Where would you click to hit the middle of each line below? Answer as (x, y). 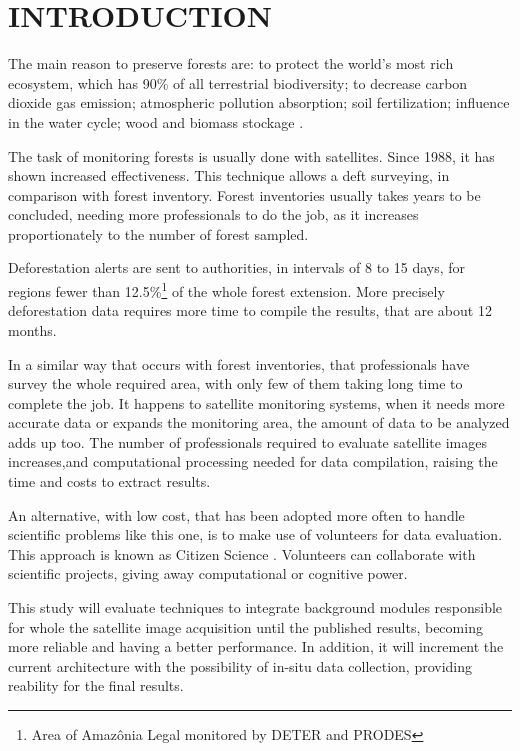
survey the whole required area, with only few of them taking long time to (235, 383)
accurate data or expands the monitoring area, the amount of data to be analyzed (259, 422)
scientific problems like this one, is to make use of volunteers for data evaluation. (255, 534)
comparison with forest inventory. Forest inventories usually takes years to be (244, 194)
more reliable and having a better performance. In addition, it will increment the (256, 646)
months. (32, 329)
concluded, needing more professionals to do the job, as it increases (213, 214)
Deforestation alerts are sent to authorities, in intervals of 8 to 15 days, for (237, 267)
